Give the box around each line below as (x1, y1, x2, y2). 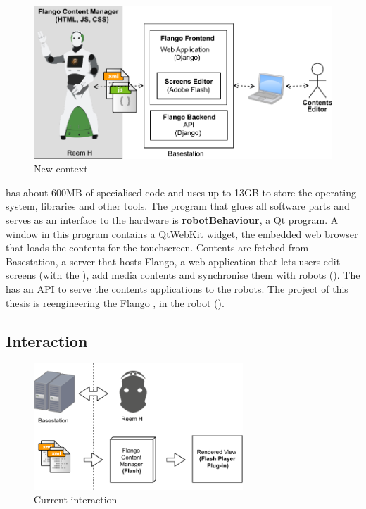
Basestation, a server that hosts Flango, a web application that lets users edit (6, 253, 341, 268)
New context (34, 161, 88, 176)
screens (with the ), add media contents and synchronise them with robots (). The (6, 268, 360, 282)
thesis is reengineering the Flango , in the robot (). (6, 295, 225, 310)
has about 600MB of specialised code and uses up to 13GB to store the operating (6, 184, 357, 199)
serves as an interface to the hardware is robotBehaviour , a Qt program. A (6, 212, 339, 227)
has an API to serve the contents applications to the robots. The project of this (6, 281, 348, 296)
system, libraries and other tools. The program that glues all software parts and (6, 199, 350, 213)
